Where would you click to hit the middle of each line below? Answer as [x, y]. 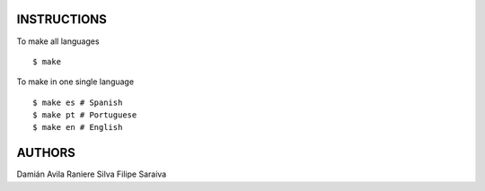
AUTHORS [46, 153]
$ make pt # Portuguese [85, 115]
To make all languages [58, 41]
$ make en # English [78, 127]
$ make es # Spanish [78, 102]
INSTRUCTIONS [62, 19]
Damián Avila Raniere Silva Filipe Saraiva [92, 174]
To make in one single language [75, 82]
